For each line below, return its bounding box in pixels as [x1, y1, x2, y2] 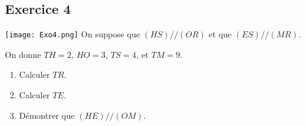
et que [208, 28, 232, 40]
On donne [5, 48, 41, 60]
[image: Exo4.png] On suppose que [5, 28, 140, 40]
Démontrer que [19, 109, 75, 121]
